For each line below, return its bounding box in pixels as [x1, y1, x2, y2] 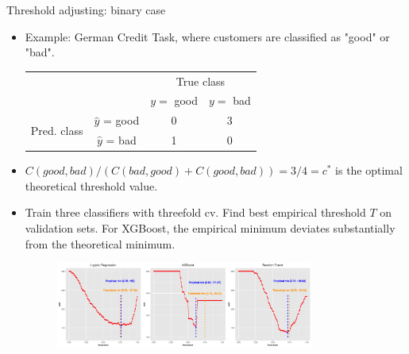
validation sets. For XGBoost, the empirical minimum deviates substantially [25, 219, 395, 236]
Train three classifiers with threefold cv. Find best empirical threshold [25, 204, 366, 221]
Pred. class [30, 121, 83, 138]
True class [176, 72, 226, 89]
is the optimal [335, 162, 403, 179]
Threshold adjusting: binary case [6, 2, 166, 17]
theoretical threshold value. [25, 177, 158, 194]
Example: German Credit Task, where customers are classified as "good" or [25, 28, 390, 44]
